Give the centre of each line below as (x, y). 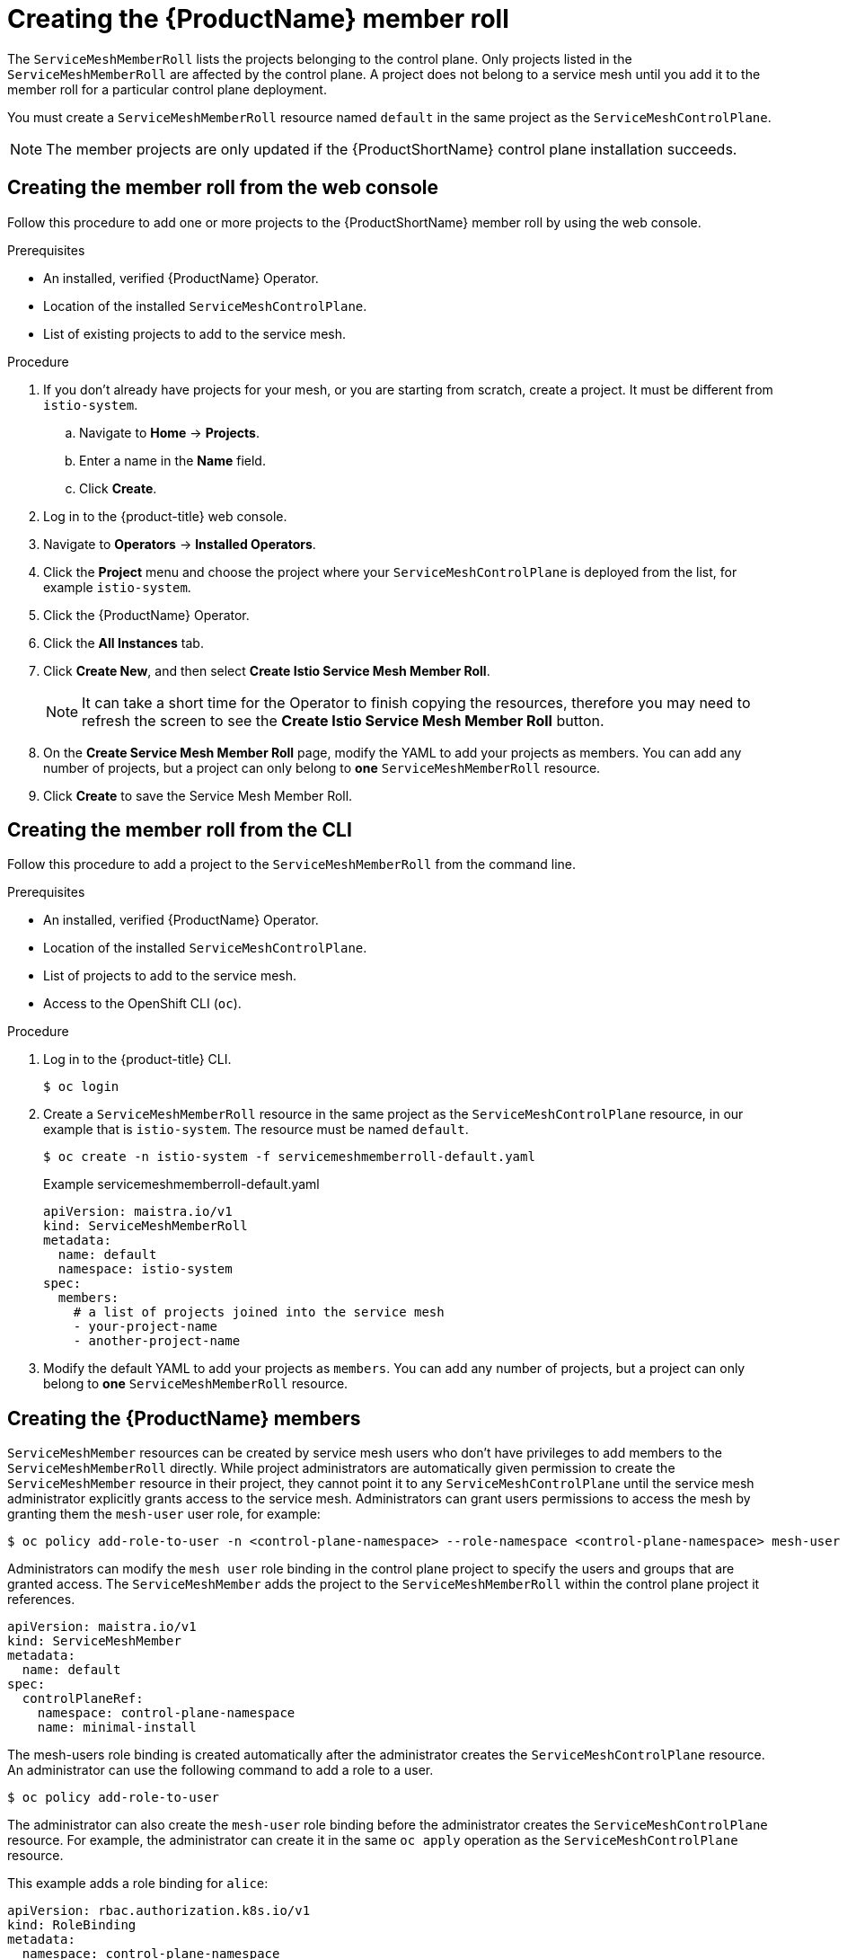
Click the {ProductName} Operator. (146, 615)
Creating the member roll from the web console (223, 188)
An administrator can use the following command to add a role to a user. (221, 1770)
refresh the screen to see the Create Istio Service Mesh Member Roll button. (343, 720)
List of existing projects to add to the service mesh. (195, 333)
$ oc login (81, 1087)
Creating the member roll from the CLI (180, 830)
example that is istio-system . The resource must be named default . (256, 1130)
